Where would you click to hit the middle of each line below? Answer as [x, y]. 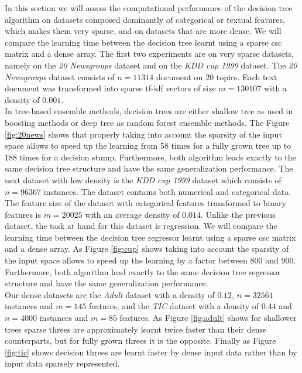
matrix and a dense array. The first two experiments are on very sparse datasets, [149, 54]
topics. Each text [247, 76]
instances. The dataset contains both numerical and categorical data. [167, 191]
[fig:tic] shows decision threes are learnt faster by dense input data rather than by [151, 352]
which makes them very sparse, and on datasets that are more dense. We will [143, 31]
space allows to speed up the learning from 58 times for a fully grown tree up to [148, 146]
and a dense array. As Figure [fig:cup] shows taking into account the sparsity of [147, 249]
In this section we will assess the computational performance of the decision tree [149, 8]
